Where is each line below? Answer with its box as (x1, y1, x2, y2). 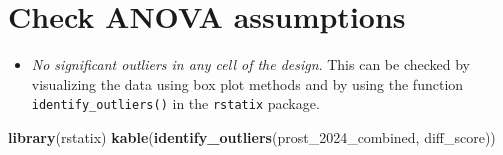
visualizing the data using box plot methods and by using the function (31, 73, 464, 94)
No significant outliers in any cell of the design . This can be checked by (31, 54, 470, 75)
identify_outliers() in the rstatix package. (31, 93, 320, 114)
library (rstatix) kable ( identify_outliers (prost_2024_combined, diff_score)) (8, 126, 496, 147)
